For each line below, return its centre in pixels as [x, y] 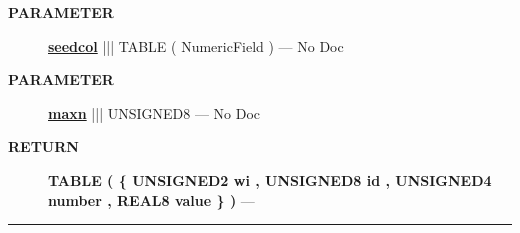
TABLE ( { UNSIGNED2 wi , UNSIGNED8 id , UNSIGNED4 [270, 179]
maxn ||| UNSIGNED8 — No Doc [154, 112]
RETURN [43, 146]
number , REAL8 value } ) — [151, 199]
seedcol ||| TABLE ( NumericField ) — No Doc [196, 45]
